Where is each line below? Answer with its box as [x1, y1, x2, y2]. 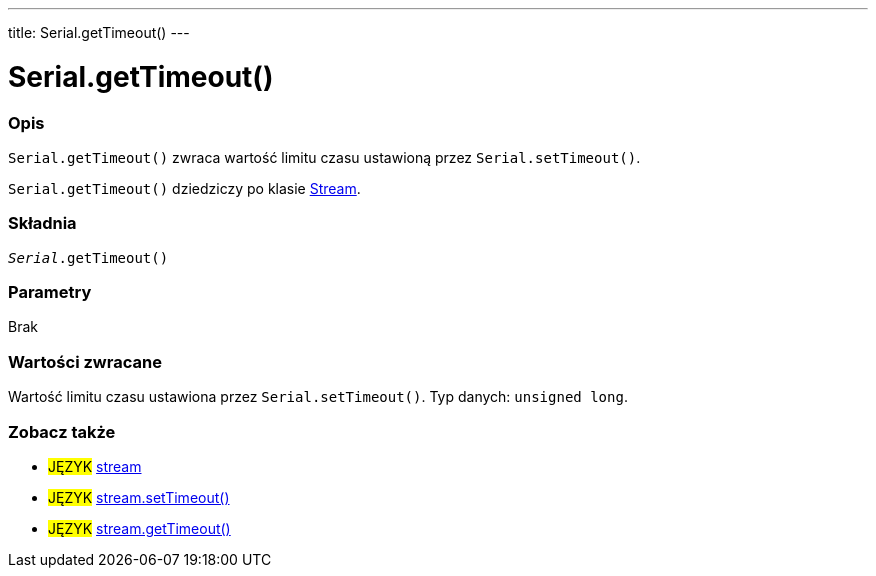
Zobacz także [8, 421, 116, 442]
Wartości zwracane [8, 351, 162, 372]
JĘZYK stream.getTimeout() [48, 519, 231, 537]
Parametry [8, 282, 92, 302]
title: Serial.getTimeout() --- [8, 24, 190, 41]
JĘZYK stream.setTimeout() [48, 488, 230, 506]
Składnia [8, 213, 77, 234]
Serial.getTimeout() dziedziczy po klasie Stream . [8, 179, 361, 197]
